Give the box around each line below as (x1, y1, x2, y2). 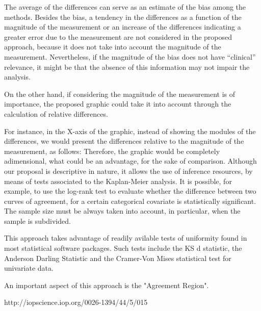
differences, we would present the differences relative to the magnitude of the (4, 136, 244, 146)
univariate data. (4, 263, 54, 273)
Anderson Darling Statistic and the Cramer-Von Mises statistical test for (4, 252, 231, 263)
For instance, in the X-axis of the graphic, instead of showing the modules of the (4, 125, 256, 136)
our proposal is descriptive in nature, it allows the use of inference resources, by (4, 165, 253, 176)
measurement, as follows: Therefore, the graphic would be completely (4, 145, 220, 156)
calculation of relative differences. (4, 108, 108, 119)
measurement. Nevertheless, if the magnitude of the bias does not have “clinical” (4, 51, 256, 62)
